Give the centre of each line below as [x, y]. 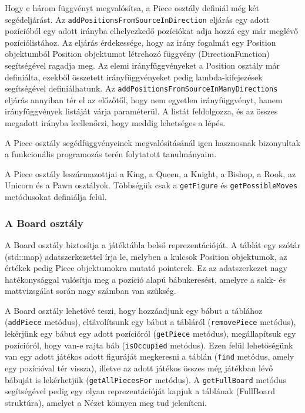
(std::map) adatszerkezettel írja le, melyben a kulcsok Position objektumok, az [146, 256]
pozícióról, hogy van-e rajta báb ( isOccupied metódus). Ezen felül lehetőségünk [149, 345]
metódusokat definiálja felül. [56, 197]
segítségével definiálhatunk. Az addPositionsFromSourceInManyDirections [141, 88]
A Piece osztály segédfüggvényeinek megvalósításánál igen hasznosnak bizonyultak [153, 142]
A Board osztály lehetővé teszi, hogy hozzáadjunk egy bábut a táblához [134, 310]
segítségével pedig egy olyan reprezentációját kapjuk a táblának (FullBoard [140, 391]
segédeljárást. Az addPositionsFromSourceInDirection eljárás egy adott [137, 19]
